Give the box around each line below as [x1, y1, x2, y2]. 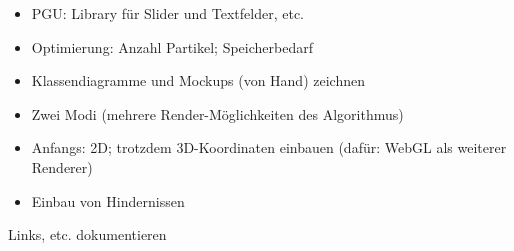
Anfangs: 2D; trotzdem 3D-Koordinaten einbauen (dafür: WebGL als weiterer [31, 137, 507, 158]
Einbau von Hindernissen [31, 190, 185, 211]
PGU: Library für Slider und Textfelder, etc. [31, 3, 304, 23]
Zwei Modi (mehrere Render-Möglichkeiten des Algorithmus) [31, 103, 404, 124]
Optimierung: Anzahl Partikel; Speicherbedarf [31, 36, 313, 57]
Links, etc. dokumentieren [8, 224, 167, 245]
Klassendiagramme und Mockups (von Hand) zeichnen [31, 70, 365, 91]
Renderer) [31, 156, 93, 177]
